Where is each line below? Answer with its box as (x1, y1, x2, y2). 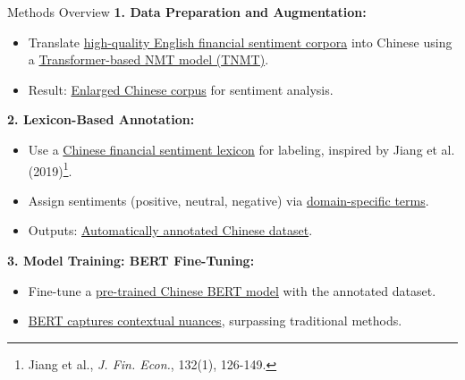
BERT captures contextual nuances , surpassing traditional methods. (28, 311, 402, 330)
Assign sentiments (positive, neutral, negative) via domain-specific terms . (28, 190, 429, 209)
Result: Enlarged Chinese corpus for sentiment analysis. (28, 80, 334, 98)
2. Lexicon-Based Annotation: (7, 110, 195, 129)
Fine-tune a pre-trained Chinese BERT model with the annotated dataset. (28, 281, 436, 300)
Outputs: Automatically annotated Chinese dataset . (28, 221, 313, 240)
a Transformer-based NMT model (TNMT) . (28, 50, 269, 69)
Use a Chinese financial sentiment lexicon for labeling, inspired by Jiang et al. (28, 139, 455, 158)
